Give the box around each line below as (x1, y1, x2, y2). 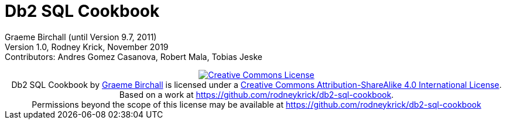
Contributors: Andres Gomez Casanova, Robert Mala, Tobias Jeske (5, 51, 262, 62)
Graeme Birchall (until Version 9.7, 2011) (5, 31, 157, 42)
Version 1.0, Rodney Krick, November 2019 (5, 41, 169, 52)
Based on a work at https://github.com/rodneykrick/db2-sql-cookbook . (119, 89, 394, 100)
